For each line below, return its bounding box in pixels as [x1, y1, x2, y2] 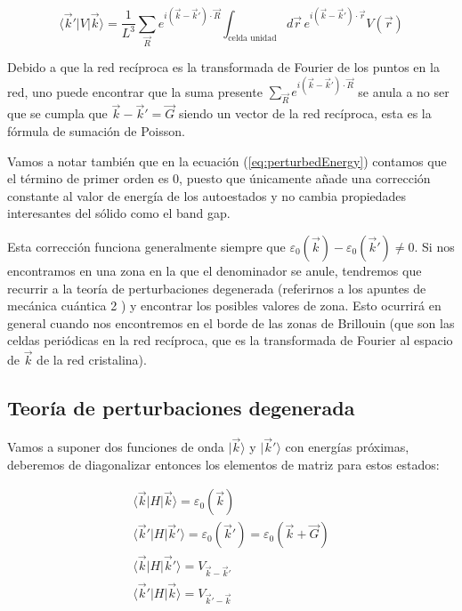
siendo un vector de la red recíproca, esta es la [178, 104, 432, 123]
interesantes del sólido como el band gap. [7, 204, 231, 222]
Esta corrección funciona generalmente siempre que [7, 237, 286, 256]
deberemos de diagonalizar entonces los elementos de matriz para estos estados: [7, 454, 440, 473]
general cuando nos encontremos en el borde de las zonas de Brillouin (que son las [7, 313, 455, 332]
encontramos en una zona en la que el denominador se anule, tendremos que [7, 261, 422, 280]
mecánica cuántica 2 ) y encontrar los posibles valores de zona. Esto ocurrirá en [7, 296, 442, 315]
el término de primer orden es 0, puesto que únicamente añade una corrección [7, 169, 431, 188]
